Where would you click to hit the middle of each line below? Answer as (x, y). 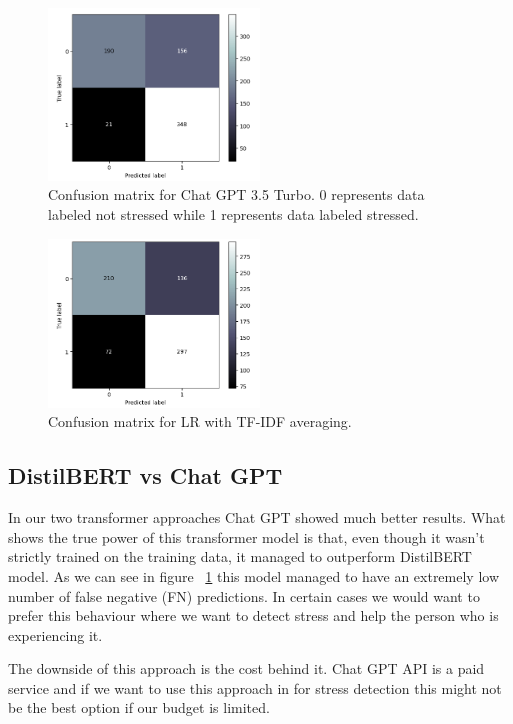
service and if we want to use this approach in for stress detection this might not (255, 687)
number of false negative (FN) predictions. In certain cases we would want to (244, 595)
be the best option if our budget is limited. (139, 707)
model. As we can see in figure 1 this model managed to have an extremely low (254, 575)
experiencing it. (55, 634)
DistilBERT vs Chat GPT (145, 475)
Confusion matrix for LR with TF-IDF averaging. (200, 421)
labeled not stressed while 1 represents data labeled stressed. (233, 213)
